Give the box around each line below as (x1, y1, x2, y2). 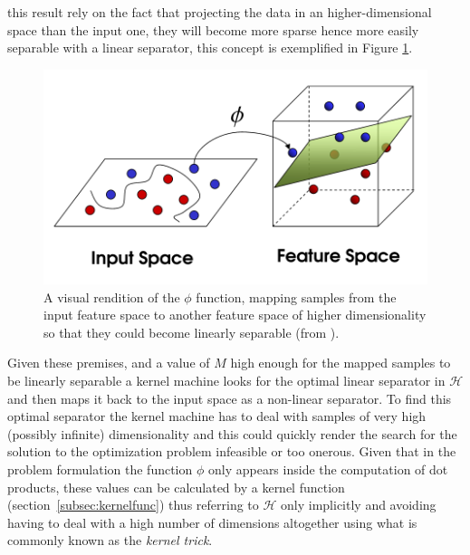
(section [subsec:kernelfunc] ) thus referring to (7, 495, 259, 514)
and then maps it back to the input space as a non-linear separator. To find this (7, 388, 452, 407)
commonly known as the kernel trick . (7, 531, 213, 550)
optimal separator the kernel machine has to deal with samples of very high (7, 407, 427, 426)
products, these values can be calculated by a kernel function (7, 477, 345, 496)
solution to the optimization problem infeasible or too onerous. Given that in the (7, 442, 456, 461)
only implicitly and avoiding (281, 495, 436, 514)
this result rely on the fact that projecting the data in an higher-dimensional (7, 3, 432, 21)
